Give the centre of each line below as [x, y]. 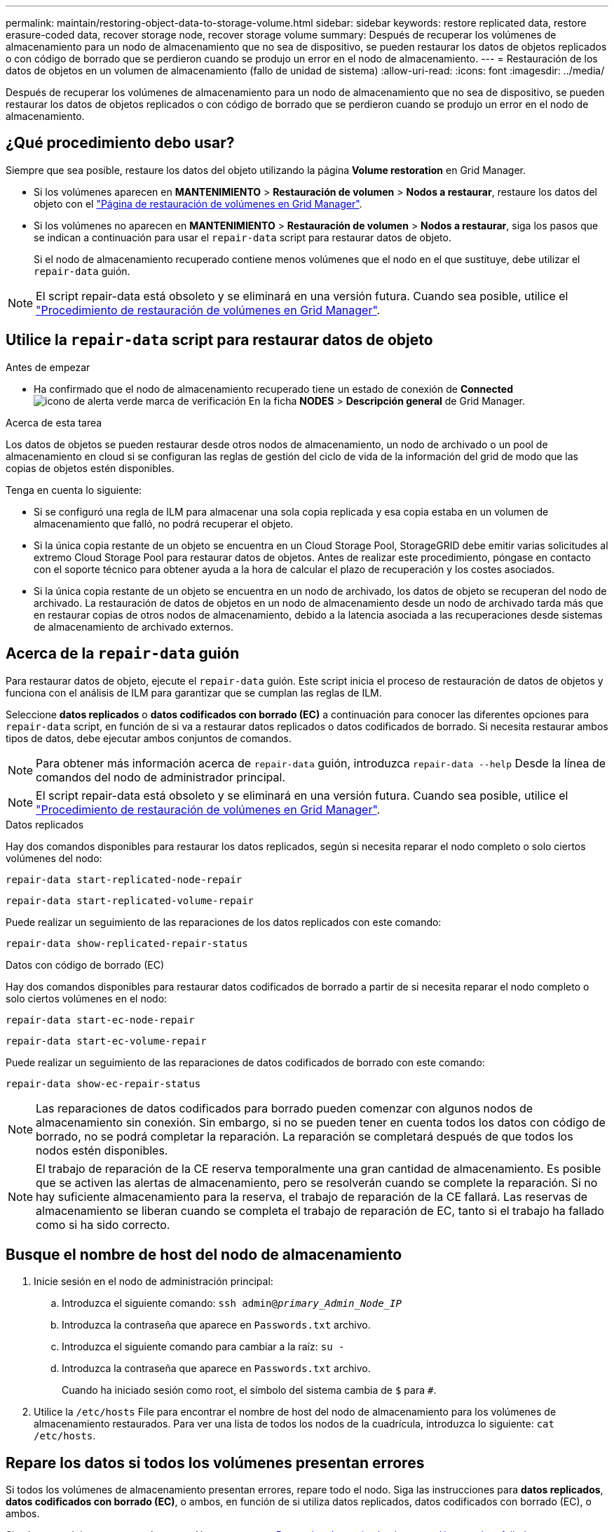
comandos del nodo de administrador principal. [161, 777]
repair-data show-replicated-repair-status [127, 943]
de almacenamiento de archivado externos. [134, 626]
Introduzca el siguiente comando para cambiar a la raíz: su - [203, 1347]
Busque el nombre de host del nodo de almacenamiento [204, 1254]
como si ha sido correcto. [103, 1224]
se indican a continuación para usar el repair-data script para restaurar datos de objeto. [243, 237]
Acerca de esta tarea [54, 422]
